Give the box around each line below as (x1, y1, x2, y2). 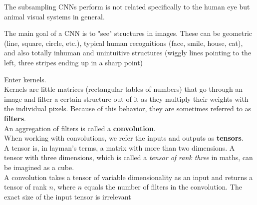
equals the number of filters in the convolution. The (84, 182, 242, 192)
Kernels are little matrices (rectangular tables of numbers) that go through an (4, 84, 243, 94)
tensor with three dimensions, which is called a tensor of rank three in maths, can (4, 152, 253, 163)
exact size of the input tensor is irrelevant (4, 191, 131, 202)
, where (53, 182, 76, 192)
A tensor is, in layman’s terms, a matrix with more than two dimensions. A (4, 142, 235, 153)
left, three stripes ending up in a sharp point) (4, 57, 143, 67)
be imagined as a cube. (4, 162, 74, 172)
